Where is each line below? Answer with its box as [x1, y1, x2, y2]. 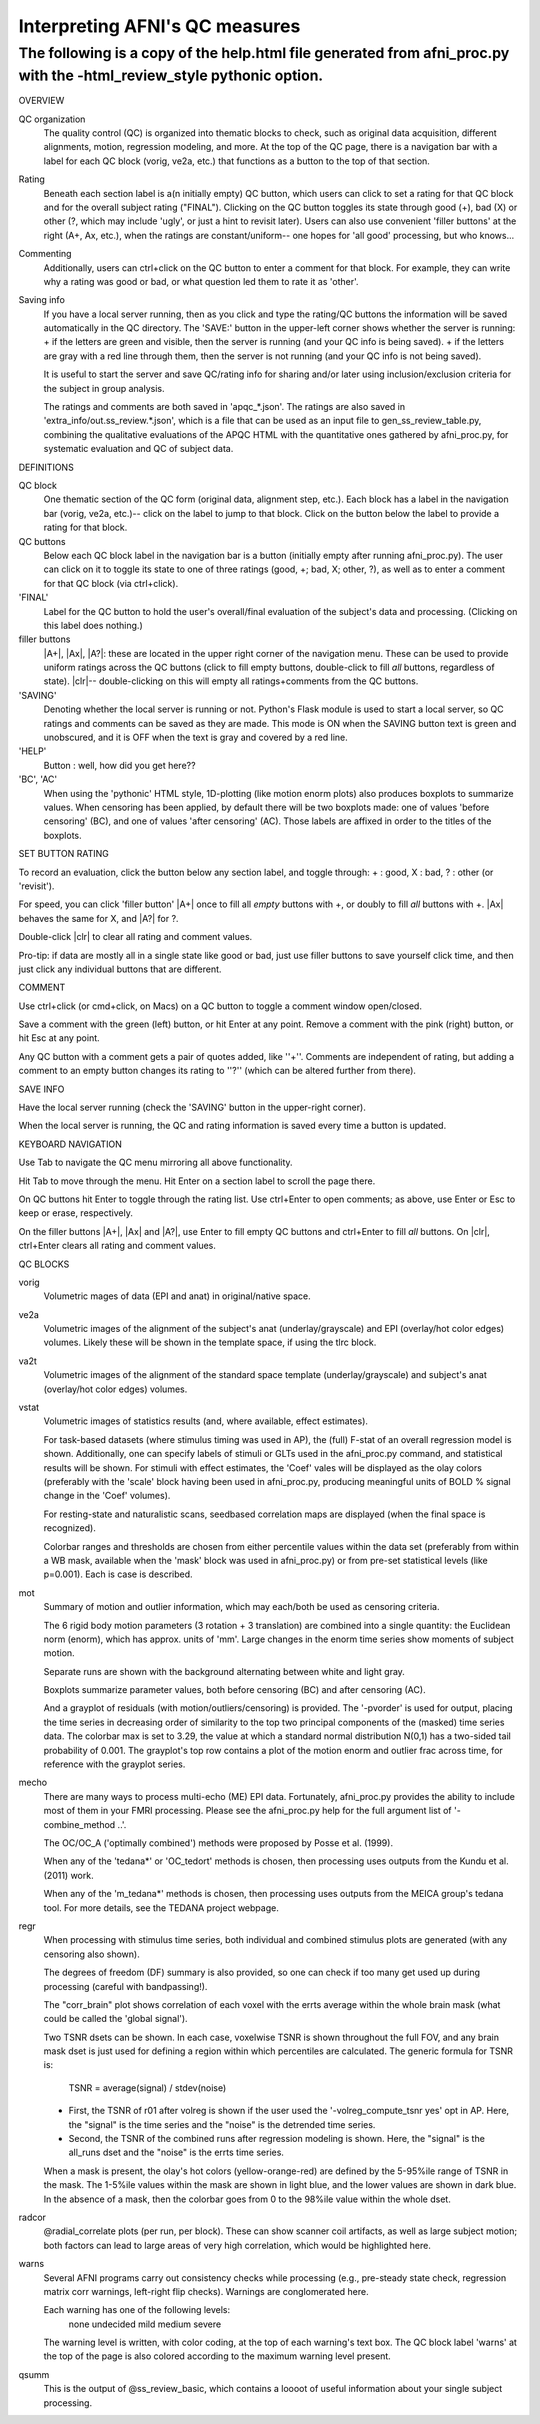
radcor [18, 2211, 47, 2223]
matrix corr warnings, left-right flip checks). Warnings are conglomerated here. [43, 2285, 369, 2297]
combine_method [43, 1818, 116, 1830]
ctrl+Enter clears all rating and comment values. [18, 1240, 217, 1252]
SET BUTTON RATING [18, 848, 110, 860]
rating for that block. [43, 521, 128, 534]
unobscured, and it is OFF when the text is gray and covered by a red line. [43, 731, 349, 744]
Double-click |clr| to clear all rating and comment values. [18, 931, 253, 943]
